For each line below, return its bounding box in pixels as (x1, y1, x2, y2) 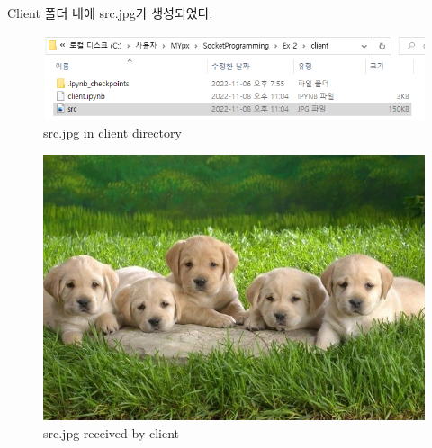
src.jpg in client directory (43, 123, 182, 142)
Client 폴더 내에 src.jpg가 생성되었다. (7, 4, 213, 22)
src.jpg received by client (43, 424, 180, 443)
